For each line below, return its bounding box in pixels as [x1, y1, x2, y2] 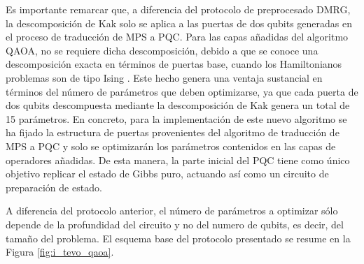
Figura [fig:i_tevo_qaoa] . [6, 244, 114, 259]
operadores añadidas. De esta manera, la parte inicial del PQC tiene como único [6, 152, 350, 167]
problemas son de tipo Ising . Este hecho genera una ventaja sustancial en [6, 70, 323, 85]
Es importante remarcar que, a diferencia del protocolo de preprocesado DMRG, [6, 2, 351, 16]
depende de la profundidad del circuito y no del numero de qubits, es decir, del [6, 217, 344, 231]
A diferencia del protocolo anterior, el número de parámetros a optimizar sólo [6, 203, 338, 218]
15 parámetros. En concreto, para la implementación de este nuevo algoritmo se [6, 111, 347, 126]
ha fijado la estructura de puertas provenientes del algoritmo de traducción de [6, 125, 339, 140]
